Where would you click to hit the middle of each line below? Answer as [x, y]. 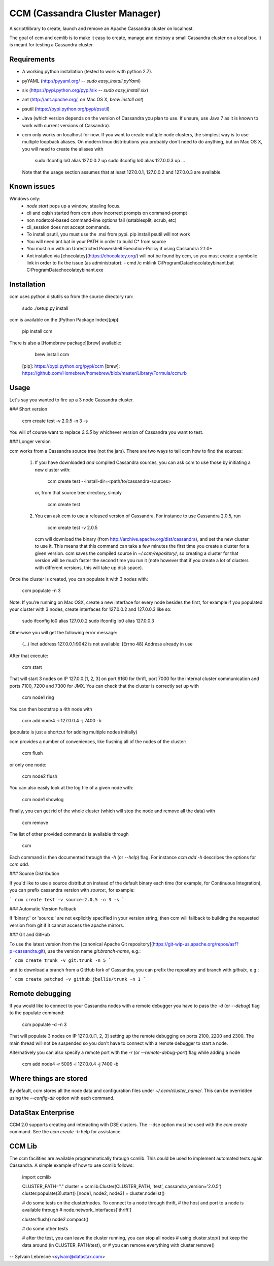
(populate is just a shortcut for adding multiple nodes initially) [73, 732]
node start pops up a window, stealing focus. [74, 205]
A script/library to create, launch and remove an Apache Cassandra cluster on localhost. [101, 28]
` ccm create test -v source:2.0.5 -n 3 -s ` [67, 900]
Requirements [32, 59]
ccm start [32, 667]
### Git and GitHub [30, 935]
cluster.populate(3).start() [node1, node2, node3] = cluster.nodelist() [93, 1193]
